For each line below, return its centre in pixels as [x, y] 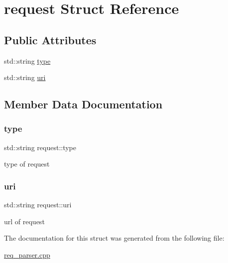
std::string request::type [40, 147]
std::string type [27, 60]
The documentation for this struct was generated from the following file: [114, 238]
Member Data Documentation [83, 104]
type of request [27, 164]
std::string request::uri [38, 205]
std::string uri [25, 77]
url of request [24, 221]
